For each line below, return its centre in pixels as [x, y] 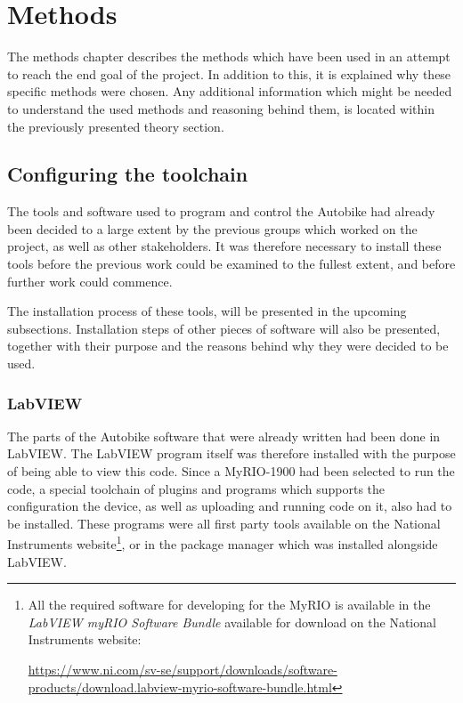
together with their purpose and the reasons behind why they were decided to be [228, 346]
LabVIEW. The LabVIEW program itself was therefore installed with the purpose [231, 453]
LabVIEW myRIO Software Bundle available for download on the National [232, 622]
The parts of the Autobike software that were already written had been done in [224, 436]
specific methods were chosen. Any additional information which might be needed [230, 91]
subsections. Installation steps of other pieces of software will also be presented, [224, 328]
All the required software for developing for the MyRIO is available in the [229, 605]
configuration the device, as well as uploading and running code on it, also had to [230, 506]
